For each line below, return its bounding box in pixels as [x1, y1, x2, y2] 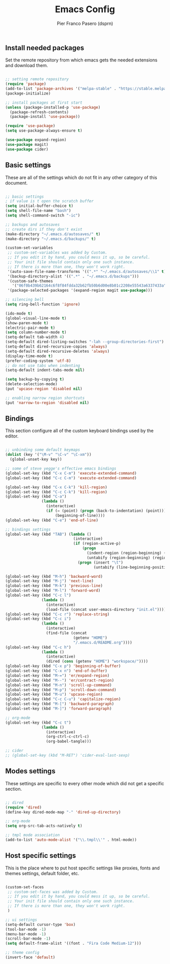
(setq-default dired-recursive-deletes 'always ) [5, 349, 110, 354]
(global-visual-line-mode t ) [5, 316, 67, 321]
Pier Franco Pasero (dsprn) [57, 20, 113, 26]
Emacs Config [55, 4, 115, 15]
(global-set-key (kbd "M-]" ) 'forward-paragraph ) [5, 706, 112, 711]
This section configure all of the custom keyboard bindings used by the [5, 428, 154, 434]
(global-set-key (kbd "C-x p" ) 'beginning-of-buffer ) [5, 664, 121, 669]
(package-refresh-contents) [10, 109, 69, 115]
